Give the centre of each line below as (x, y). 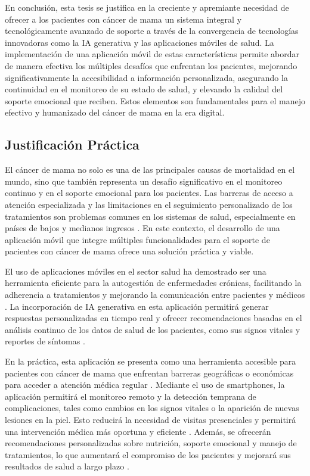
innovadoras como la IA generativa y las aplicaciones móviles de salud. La (139, 42)
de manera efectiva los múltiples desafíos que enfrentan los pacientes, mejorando (151, 65)
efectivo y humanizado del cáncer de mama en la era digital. (115, 112)
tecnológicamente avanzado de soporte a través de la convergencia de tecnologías (152, 31)
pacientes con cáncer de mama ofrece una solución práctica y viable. (129, 251)
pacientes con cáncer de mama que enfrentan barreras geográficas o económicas (149, 373)
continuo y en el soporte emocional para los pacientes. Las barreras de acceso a (149, 193)
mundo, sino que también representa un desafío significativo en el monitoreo (144, 181)
